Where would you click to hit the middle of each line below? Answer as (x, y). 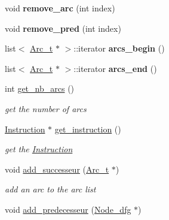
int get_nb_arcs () (40, 88)
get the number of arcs (46, 108)
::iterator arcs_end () (115, 68)
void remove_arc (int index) (60, 8)
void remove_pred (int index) (63, 28)
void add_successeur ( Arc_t (57, 169)
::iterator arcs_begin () (119, 48)
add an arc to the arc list (50, 189)
